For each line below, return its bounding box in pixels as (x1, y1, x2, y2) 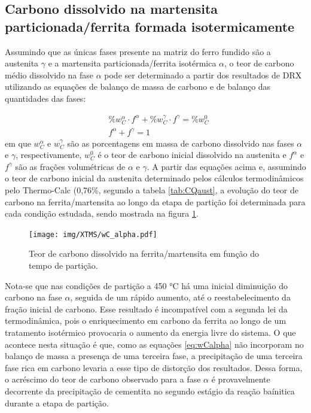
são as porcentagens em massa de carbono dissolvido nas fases (67, 136, 294, 149)
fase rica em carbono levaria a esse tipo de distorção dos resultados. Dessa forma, (5, 361, 303, 373)
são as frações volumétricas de (15, 160, 126, 172)
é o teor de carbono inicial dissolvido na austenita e (97, 148, 286, 161)
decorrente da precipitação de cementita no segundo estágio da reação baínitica (5, 384, 295, 397)
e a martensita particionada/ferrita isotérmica (48, 57, 217, 69)
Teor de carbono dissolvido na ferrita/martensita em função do (29, 247, 260, 260)
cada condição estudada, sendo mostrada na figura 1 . (5, 207, 199, 220)
